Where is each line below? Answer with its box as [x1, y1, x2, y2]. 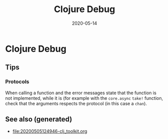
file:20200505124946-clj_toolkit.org [12, 128, 88, 134]
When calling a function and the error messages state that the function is [5, 90, 157, 96]
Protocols [5, 78, 30, 85]
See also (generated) [5, 115, 72, 124]
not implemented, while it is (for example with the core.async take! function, [5, 95, 163, 101]
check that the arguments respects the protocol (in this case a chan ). [5, 100, 147, 106]
